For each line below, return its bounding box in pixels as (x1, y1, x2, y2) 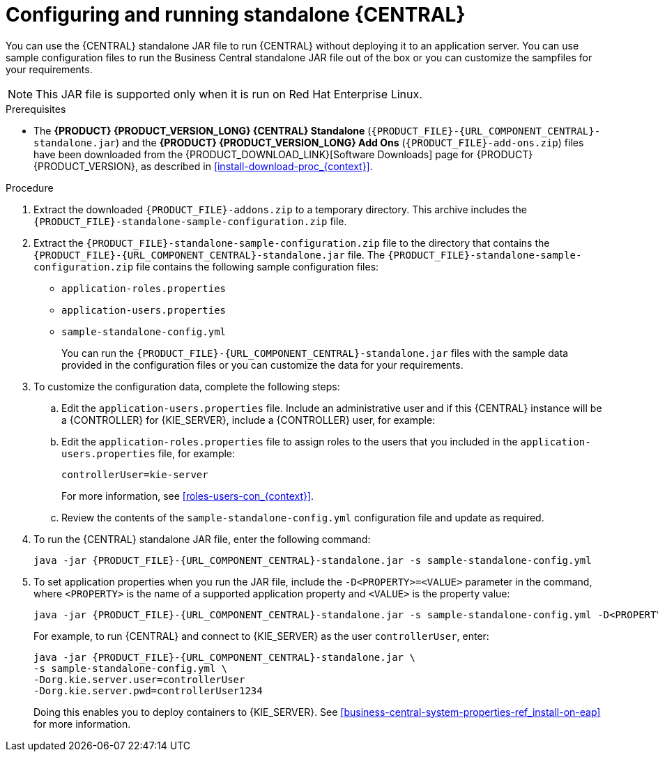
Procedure (6, 181, 54, 194)
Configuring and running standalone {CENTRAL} (6, 3, 466, 26)
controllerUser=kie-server (61, 468, 208, 480)
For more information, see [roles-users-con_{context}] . (61, 489, 314, 502)
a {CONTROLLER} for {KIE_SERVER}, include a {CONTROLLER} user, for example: (61, 413, 436, 426)
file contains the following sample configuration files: (136, 260, 379, 273)
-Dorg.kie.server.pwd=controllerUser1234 (33, 685, 263, 696)
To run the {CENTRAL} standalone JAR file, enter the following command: (33, 533, 371, 545)
